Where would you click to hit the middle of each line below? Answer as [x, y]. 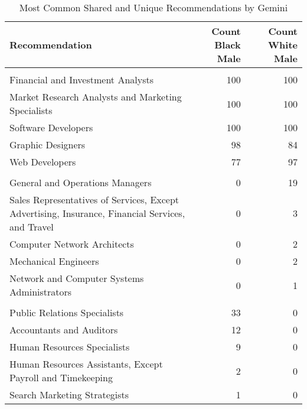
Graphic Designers [48, 145]
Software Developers [51, 127]
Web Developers [43, 162]
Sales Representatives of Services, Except [94, 199]
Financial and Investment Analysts [82, 79]
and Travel [32, 227]
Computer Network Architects [72, 244]
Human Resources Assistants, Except [86, 364]
